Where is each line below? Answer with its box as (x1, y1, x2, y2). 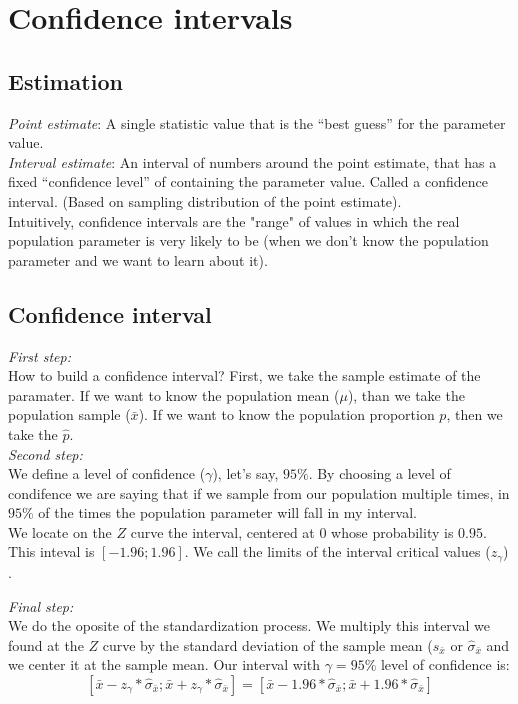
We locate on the (8, 521, 112, 542)
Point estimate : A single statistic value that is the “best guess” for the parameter (8, 112, 506, 133)
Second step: (8, 443, 83, 464)
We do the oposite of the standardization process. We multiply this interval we (8, 615, 490, 636)
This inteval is (8, 541, 95, 562)
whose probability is (331, 521, 454, 542)
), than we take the (347, 384, 465, 405)
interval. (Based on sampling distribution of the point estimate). (8, 190, 402, 211)
